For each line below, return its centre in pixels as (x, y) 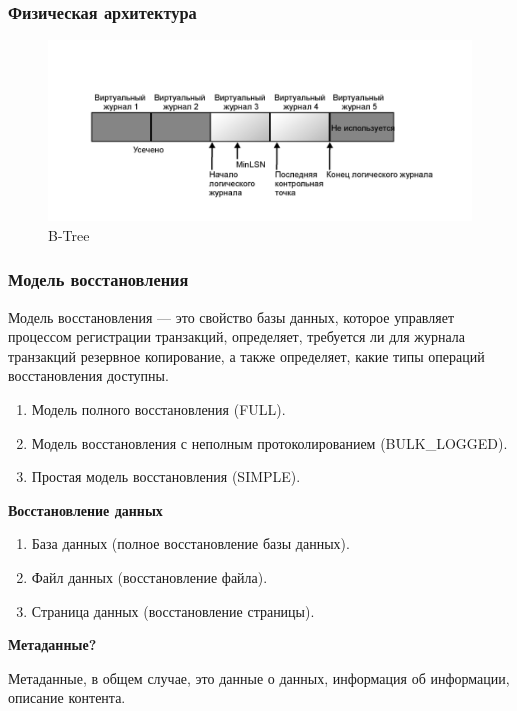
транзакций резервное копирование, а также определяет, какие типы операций (246, 355)
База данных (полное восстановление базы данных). (190, 543)
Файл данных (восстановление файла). (149, 576)
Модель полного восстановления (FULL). (158, 409)
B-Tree (69, 234)
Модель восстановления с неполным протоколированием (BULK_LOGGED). (269, 442)
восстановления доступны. (88, 375)
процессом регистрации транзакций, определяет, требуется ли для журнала (237, 336)
